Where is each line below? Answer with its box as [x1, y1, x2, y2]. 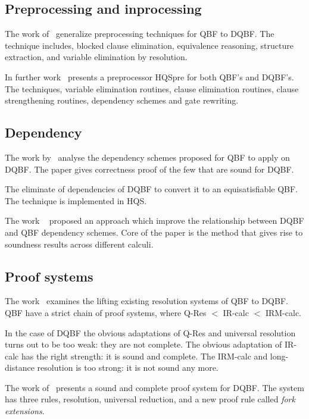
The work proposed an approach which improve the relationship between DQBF [5, 214, 304, 227]
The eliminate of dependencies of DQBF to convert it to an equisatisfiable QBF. [5, 183, 298, 195]
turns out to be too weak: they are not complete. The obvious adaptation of [5, 338, 282, 351]
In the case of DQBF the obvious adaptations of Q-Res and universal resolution [5, 326, 296, 339]
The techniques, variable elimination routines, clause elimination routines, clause [5, 82, 299, 95]
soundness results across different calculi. [5, 237, 154, 250]
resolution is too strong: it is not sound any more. [37, 361, 219, 374]
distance [5, 361, 35, 374]
